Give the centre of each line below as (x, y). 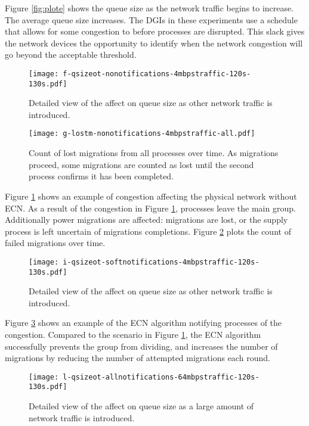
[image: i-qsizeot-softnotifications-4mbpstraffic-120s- (144, 262)
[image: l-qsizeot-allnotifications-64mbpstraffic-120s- (144, 377)
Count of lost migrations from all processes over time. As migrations (154, 153)
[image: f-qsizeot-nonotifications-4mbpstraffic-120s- (140, 74)
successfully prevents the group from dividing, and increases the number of (141, 346)
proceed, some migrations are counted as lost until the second (141, 164)
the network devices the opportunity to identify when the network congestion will (154, 43)
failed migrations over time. (55, 243)
